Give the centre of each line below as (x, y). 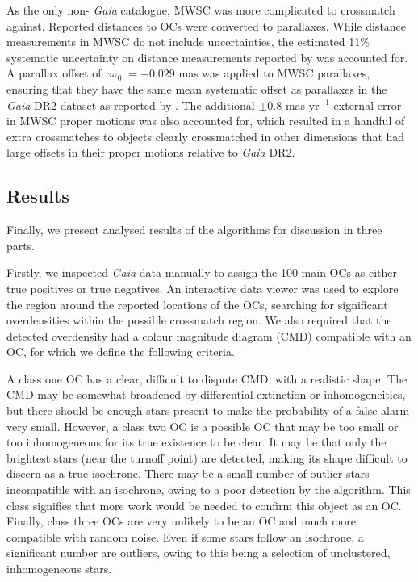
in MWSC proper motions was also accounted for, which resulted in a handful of (206, 121)
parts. (21, 245)
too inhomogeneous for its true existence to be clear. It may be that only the (196, 442)
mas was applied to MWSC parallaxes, (274, 73)
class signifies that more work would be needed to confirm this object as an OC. (204, 505)
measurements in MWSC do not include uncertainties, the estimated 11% (188, 42)
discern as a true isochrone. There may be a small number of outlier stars (188, 473)
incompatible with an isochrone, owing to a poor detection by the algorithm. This (209, 490)
